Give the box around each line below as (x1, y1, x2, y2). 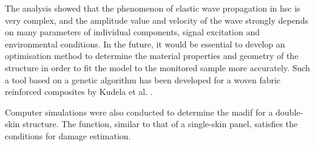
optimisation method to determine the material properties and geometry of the (5, 49, 299, 62)
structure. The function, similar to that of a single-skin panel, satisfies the (22, 117, 298, 130)
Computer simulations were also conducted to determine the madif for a (5, 105, 273, 118)
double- (276, 105, 303, 118)
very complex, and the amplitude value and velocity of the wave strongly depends (5, 13, 308, 26)
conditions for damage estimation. (5, 129, 131, 142)
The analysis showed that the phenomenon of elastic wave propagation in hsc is (5, 2, 300, 14)
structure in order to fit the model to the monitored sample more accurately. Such (5, 61, 310, 74)
